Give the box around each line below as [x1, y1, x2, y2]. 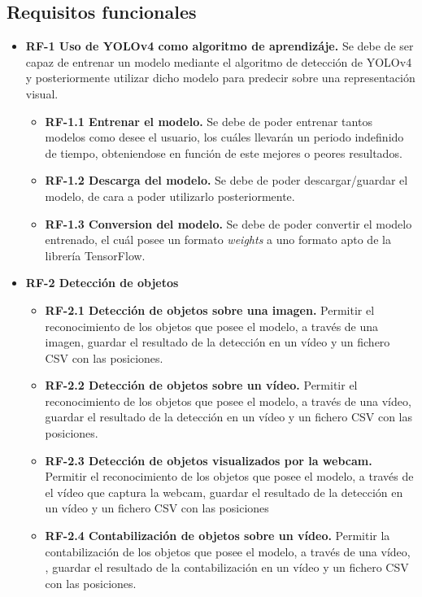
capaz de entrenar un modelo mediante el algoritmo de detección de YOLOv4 [25, 53, 412, 70]
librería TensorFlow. [45, 246, 146, 264]
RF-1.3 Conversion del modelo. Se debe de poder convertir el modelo [45, 215, 412, 232]
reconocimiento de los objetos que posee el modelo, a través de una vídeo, [45, 392, 411, 409]
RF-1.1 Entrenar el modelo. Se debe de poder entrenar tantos [45, 112, 372, 129]
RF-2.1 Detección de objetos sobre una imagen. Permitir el [45, 301, 375, 318]
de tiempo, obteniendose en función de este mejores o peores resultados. [45, 144, 402, 161]
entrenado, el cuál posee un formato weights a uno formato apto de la [45, 231, 391, 248]
